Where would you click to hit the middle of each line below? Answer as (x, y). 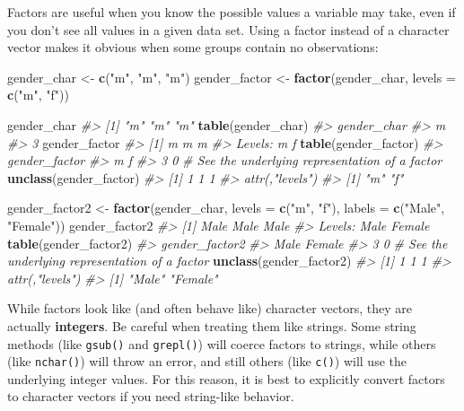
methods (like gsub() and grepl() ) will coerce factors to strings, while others (222, 343)
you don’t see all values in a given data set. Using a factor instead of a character (228, 29)
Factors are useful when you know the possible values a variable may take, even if (232, 12)
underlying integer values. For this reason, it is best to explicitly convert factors (226, 378)
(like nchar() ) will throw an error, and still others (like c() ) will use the (207, 361)
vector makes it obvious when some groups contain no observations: (193, 47)
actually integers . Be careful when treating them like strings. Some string (212, 325)
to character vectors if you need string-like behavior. (151, 396)
